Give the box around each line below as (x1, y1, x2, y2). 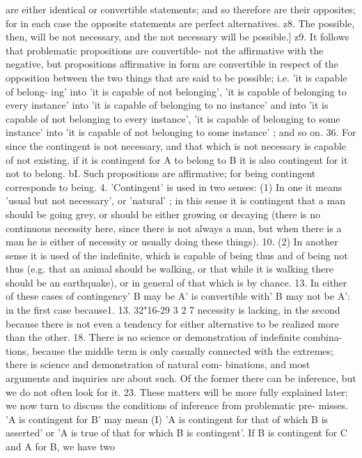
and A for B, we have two (6, 439, 115, 453)
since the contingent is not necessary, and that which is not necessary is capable (6, 138, 347, 153)
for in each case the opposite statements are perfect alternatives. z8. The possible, (6, 15, 355, 30)
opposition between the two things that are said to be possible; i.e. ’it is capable (6, 70, 347, 84)
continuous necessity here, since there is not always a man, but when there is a (6, 220, 342, 235)
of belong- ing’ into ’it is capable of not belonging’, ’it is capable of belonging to (6, 84, 347, 98)
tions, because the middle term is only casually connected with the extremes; (6, 343, 333, 358)
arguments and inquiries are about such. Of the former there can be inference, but (6, 371, 356, 386)
